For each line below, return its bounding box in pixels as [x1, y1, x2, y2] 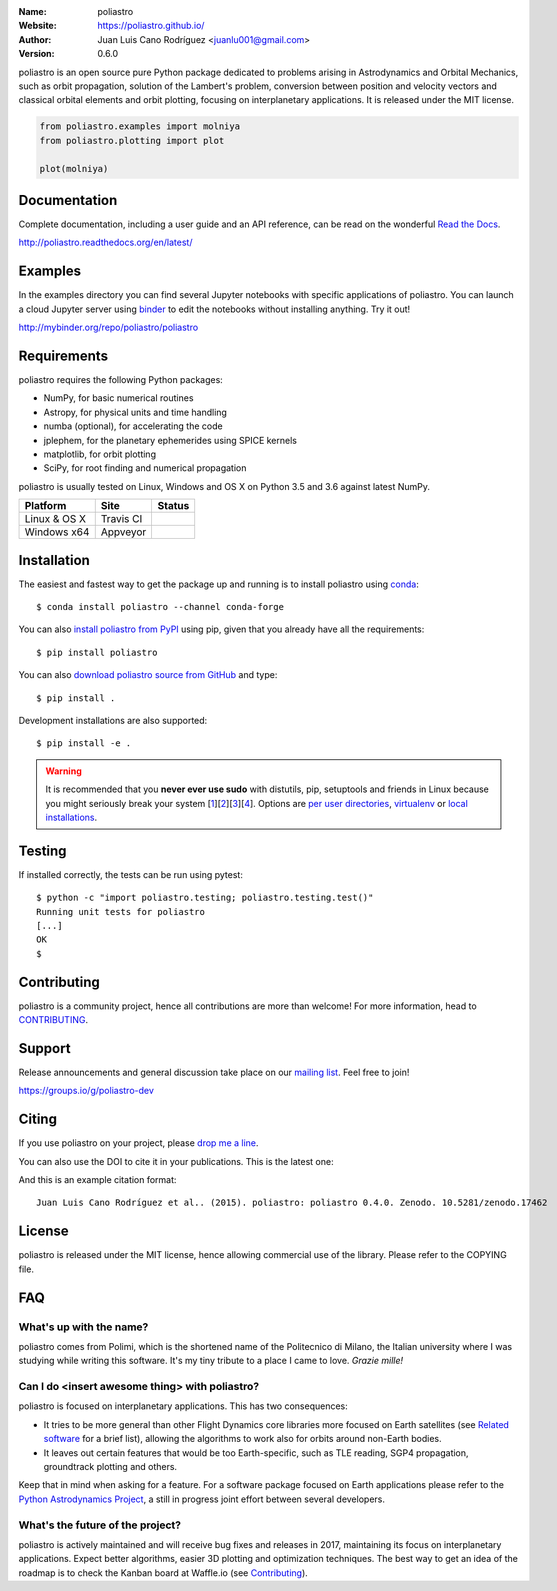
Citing [18, 1111, 57, 1128]
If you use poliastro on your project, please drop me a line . [18, 1137, 259, 1149]
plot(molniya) [39, 163, 109, 174]
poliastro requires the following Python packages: [18, 373, 224, 385]
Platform [24, 499, 67, 513]
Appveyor [100, 525, 147, 539]
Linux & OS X [24, 512, 87, 526]
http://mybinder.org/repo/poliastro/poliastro [18, 321, 199, 334]
